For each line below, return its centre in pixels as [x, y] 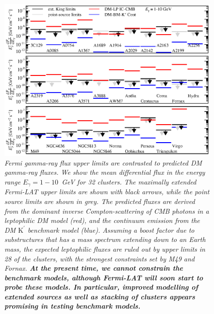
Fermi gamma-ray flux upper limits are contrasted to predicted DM [103, 162]
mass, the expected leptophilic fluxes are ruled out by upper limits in [105, 249]
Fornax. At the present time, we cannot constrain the [94, 268]
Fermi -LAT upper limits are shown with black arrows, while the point [107, 192]
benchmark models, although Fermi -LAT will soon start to [104, 277]
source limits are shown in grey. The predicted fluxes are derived [100, 201]
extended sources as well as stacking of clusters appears [100, 296]
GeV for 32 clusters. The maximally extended [129, 181]
